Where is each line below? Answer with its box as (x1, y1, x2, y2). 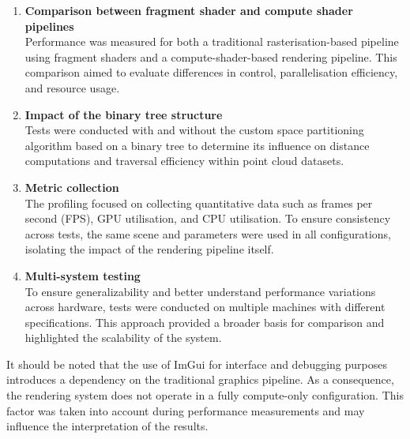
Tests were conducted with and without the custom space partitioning (24, 122, 364, 138)
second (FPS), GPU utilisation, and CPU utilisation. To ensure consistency (24, 210, 391, 227)
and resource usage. (24, 79, 120, 96)
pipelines (24, 17, 74, 34)
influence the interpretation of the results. (6, 418, 209, 434)
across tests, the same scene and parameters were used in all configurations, (24, 225, 391, 242)
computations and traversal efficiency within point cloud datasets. (24, 152, 344, 169)
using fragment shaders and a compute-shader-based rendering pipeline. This (24, 48, 397, 65)
